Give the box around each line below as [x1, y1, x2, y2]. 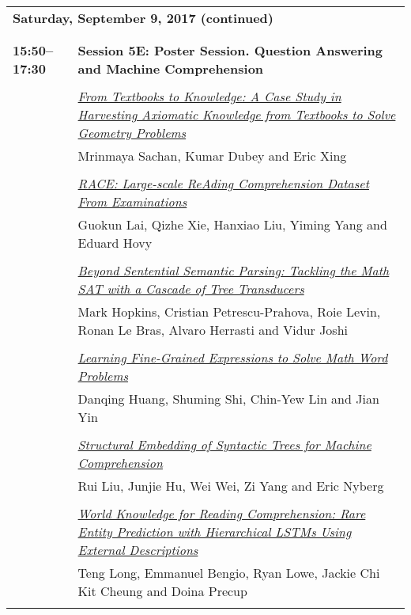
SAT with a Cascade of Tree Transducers [77, 279, 304, 298]
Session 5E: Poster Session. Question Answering [77, 41, 383, 59]
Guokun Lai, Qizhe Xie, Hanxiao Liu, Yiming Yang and [77, 215, 387, 233]
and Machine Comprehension [77, 59, 264, 78]
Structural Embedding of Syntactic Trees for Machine [77, 435, 371, 454]
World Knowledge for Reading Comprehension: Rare [77, 504, 366, 522]
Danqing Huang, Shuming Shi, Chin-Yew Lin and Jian [77, 389, 379, 408]
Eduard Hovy [77, 233, 153, 252]
